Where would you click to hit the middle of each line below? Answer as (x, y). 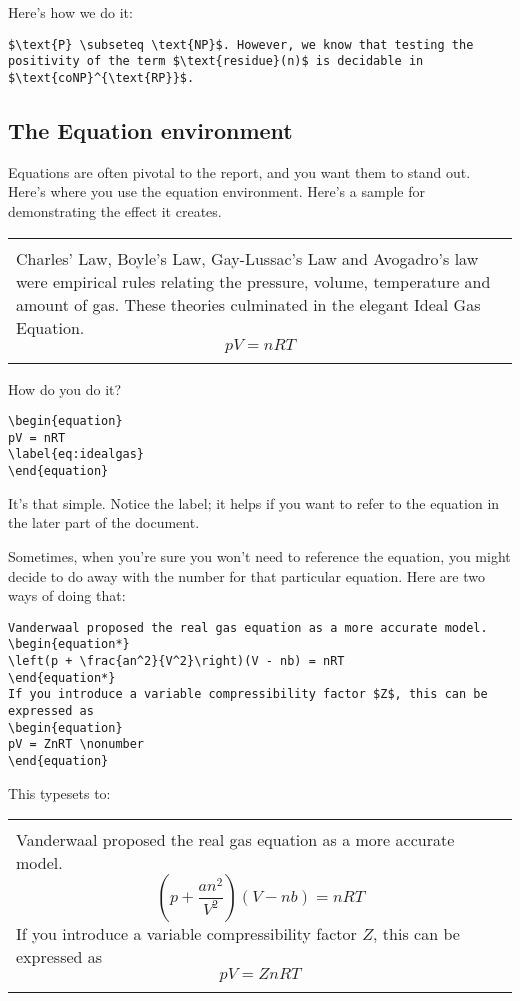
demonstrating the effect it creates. (115, 210)
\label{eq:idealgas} (76, 454)
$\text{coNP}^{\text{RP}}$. (101, 77)
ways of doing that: (67, 595)
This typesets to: (59, 792)
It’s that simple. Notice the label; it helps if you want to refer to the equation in (254, 502)
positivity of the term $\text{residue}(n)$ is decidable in (216, 61)
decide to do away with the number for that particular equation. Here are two (247, 575)
